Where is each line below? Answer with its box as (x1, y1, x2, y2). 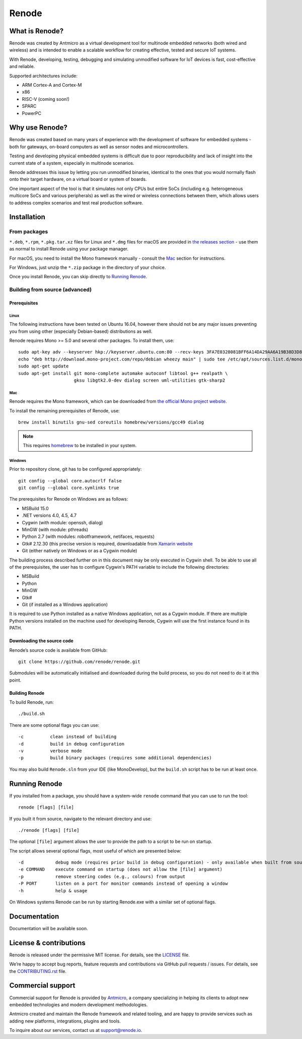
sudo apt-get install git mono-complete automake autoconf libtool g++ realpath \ (18, 371, 228, 376)
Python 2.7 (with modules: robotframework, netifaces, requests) (22, 533, 155, 539)
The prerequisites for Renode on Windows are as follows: (9, 496, 128, 502)
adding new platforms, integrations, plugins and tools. (9, 1018, 121, 1024)
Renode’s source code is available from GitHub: (9, 647, 108, 653)
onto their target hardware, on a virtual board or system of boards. (9, 176, 147, 182)
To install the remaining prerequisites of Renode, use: (9, 407, 120, 413)
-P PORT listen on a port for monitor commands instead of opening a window (18, 881, 228, 887)
